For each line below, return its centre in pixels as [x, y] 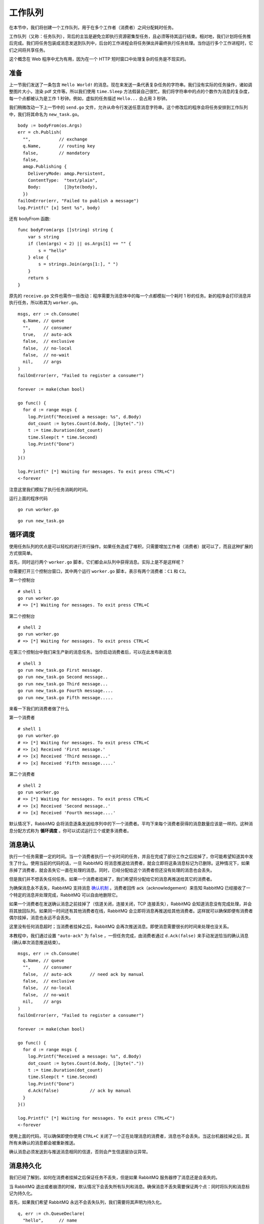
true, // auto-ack [47, 334]
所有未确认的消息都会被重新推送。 [43, 1143]
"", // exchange [55, 139]
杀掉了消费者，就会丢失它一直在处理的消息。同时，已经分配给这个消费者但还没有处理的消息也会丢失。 [112, 870]
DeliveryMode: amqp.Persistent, [66, 173]
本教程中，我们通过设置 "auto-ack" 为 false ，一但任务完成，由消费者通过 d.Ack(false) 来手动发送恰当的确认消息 [129, 936]
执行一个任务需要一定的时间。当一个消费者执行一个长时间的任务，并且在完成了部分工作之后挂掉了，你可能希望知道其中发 [131, 856]
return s [38, 278]
